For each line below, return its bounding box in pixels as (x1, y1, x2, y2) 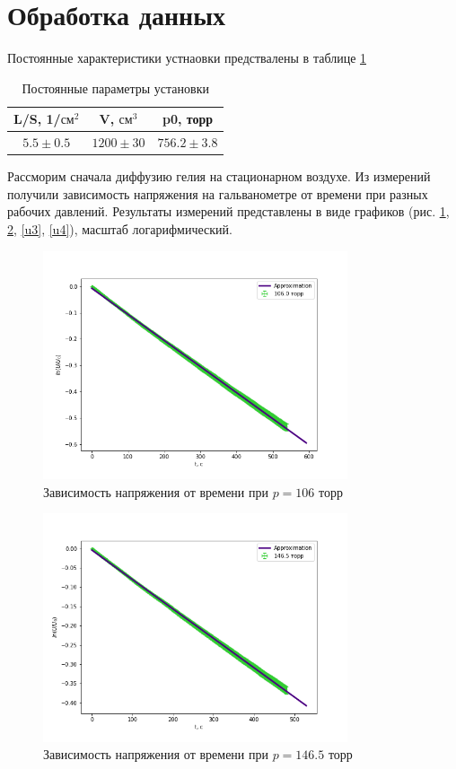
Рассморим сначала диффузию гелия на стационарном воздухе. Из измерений (7, 167, 431, 186)
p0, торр (162, 109, 214, 128)
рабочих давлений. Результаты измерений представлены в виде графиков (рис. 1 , (7, 202, 450, 221)
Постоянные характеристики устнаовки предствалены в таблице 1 (7, 48, 367, 67)
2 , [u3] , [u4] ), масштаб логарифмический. (7, 220, 232, 239)
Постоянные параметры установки (22, 78, 209, 97)
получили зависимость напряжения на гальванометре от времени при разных (7, 184, 428, 203)
